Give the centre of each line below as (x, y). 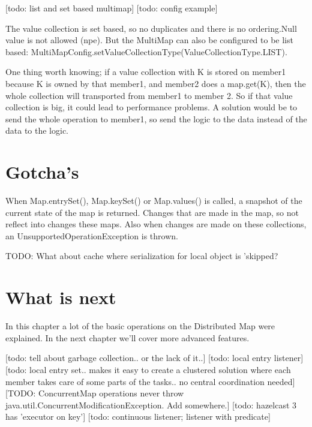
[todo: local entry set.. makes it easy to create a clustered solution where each (148, 369)
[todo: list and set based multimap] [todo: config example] (112, 8)
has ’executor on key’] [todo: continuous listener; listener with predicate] (138, 417)
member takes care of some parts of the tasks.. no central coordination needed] (150, 381)
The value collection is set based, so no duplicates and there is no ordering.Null (151, 28)
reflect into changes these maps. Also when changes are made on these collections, (156, 224)
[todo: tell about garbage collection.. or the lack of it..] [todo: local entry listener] (154, 358)
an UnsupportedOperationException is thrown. (92, 235)
